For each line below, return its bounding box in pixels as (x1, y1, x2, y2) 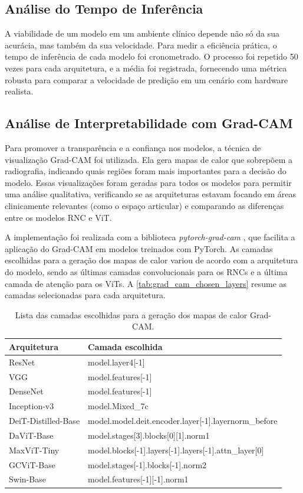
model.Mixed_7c (88, 400, 149, 412)
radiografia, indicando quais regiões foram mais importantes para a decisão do (5, 165, 286, 177)
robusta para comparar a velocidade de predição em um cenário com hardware (5, 73, 288, 86)
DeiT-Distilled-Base (9, 414, 80, 427)
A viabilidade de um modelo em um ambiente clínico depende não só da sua (5, 27, 280, 40)
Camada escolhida (88, 340, 163, 352)
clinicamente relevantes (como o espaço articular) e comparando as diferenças (5, 199, 284, 211)
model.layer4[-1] (88, 355, 145, 368)
